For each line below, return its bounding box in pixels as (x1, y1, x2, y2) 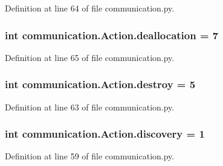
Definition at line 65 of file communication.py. (5, 51, 175, 63)
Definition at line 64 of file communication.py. (5, 2, 175, 14)
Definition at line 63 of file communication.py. (5, 100, 175, 113)
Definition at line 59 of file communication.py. (5, 150, 175, 162)
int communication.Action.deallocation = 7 (5, 27, 219, 42)
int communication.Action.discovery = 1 (5, 126, 205, 141)
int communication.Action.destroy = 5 (5, 77, 196, 92)
